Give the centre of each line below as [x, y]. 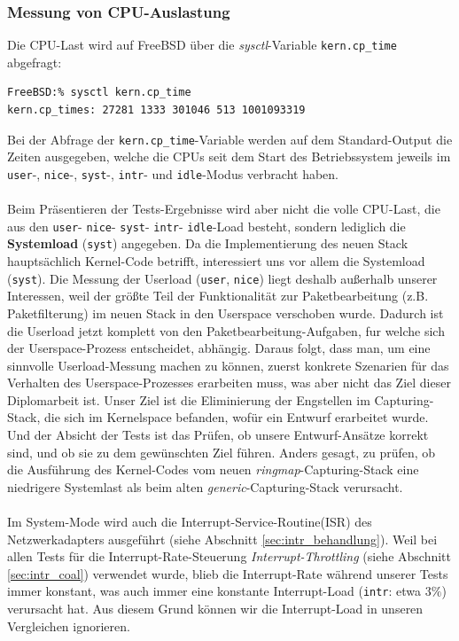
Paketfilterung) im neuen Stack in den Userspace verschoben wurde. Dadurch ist [226, 313]
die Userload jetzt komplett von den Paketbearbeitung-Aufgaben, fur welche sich [226, 330]
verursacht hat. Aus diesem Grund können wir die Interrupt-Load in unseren [215, 609]
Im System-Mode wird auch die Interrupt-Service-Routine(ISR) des [190, 522]
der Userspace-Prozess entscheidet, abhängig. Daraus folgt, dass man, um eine [219, 348]
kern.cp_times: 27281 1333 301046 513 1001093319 [156, 110]
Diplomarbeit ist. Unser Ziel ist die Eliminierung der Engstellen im [189, 399]
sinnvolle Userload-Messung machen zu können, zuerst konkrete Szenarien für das [228, 365]
